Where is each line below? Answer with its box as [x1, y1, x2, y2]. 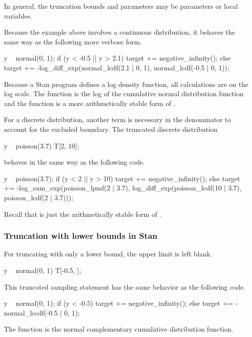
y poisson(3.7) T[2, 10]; [4, 140, 79, 150]
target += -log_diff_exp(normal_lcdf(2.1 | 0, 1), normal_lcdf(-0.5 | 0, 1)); [4, 62, 229, 72]
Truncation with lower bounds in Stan [4, 230, 158, 242]
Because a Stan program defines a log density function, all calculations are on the [4, 79, 249, 89]
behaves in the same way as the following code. [4, 157, 145, 167]
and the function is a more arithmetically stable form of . [4, 98, 176, 108]
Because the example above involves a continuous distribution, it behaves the [4, 27, 235, 37]
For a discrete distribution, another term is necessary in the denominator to [4, 114, 231, 125]
